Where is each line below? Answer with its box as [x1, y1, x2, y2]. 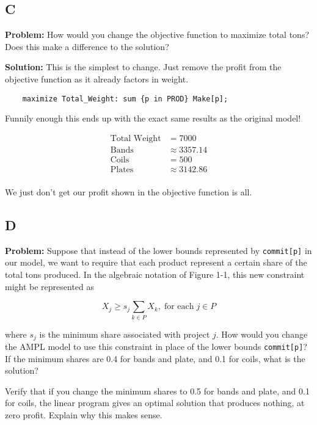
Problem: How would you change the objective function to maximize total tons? [5, 28, 310, 41]
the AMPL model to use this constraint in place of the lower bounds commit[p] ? [5, 340, 307, 352]
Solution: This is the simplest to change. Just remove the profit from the [5, 60, 282, 73]
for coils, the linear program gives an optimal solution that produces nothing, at [5, 396, 305, 409]
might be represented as [5, 280, 95, 292]
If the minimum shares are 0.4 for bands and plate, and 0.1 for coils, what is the [5, 352, 305, 365]
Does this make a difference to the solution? [5, 40, 169, 53]
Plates [110, 165, 134, 174]
